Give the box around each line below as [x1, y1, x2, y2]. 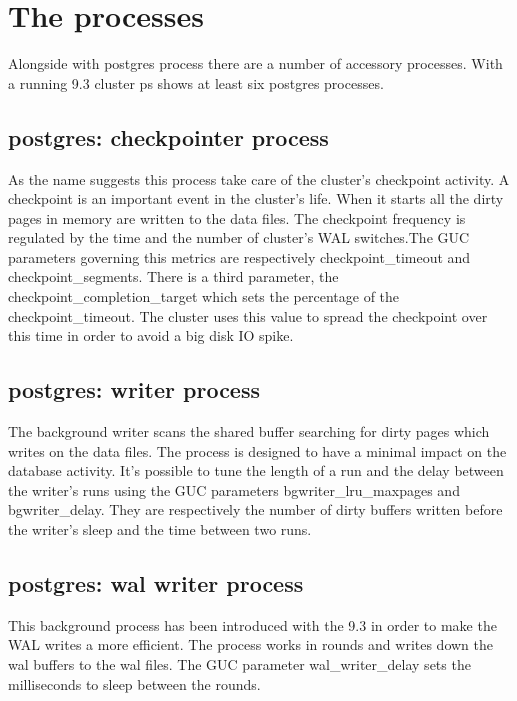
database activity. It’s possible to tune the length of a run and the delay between [8, 460, 504, 481]
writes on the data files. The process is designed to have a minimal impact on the [8, 440, 507, 461]
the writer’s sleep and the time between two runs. [8, 519, 312, 540]
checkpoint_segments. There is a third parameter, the [8, 266, 339, 287]
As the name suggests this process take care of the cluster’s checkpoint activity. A [8, 168, 510, 189]
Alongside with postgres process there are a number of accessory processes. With [8, 53, 503, 74]
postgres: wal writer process [8, 568, 304, 599]
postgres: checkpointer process [8, 121, 329, 152]
